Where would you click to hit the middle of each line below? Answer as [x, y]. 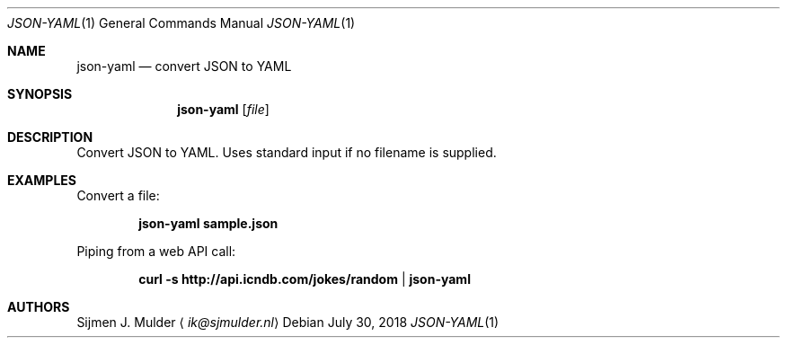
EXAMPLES [42, 180]
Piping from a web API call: [156, 251]
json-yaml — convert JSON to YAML [184, 66]
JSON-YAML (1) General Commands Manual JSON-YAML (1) [181, 23]
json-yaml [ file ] [223, 109]
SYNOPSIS [40, 94]
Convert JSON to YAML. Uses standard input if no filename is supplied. [287, 152]
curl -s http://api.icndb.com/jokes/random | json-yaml [305, 279]
